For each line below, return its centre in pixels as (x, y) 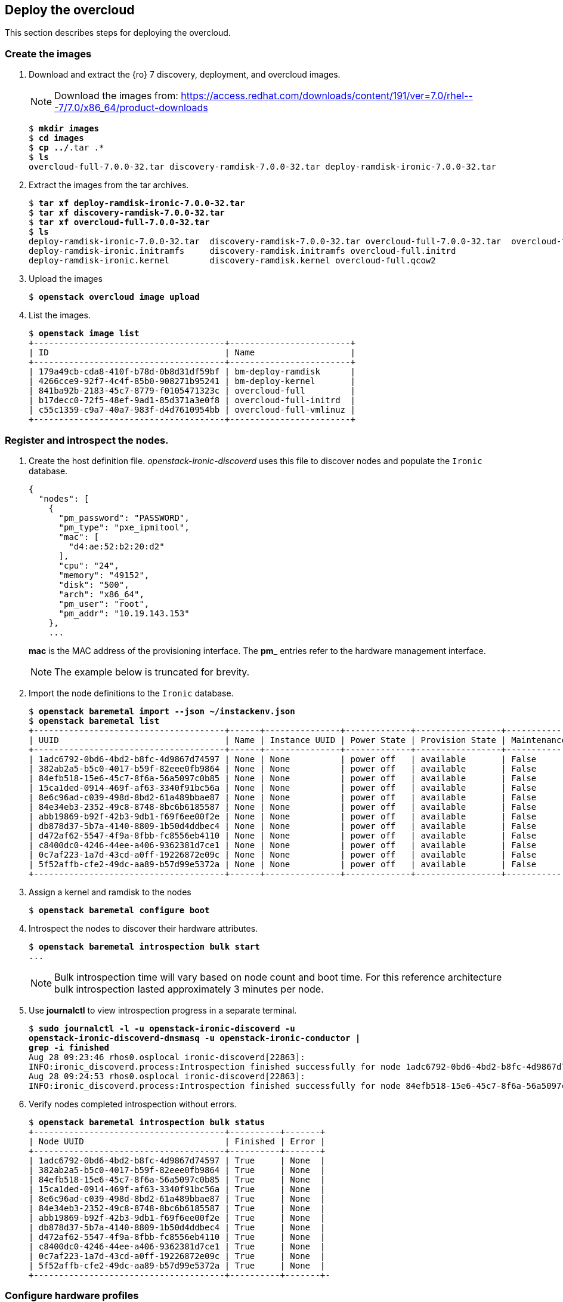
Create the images (48, 53)
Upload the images (66, 279)
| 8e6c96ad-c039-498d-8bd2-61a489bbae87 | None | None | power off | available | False (283, 797)
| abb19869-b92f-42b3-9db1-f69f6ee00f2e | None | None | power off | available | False (283, 816)
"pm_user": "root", (104, 604)
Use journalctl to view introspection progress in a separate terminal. (163, 1010)
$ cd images (56, 138)
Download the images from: (116, 96)
